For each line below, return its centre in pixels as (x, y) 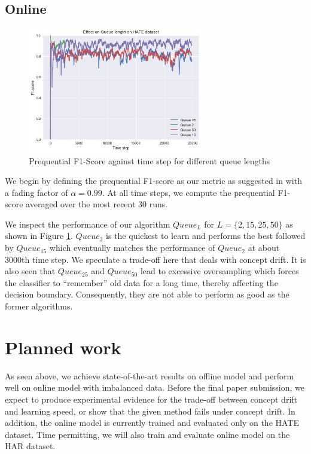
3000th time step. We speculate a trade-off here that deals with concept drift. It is (155, 259)
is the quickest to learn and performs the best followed (206, 236)
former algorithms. (39, 306)
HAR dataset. (30, 446)
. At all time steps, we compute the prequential (188, 192)
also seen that (30, 271)
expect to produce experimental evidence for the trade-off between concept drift (151, 399)
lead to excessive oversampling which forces (219, 271)
